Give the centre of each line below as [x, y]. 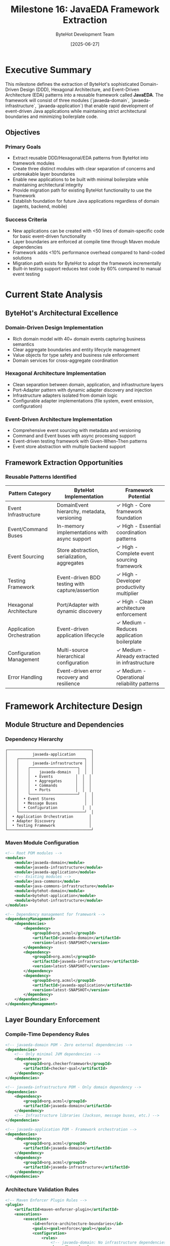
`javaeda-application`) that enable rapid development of [96, 106]
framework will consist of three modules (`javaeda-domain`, [68, 100]
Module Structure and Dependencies [65, 725]
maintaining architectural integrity [48, 185]
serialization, [72, 556]
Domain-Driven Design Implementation [54, 328]
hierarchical [71, 656]
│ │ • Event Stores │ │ [50, 799]
